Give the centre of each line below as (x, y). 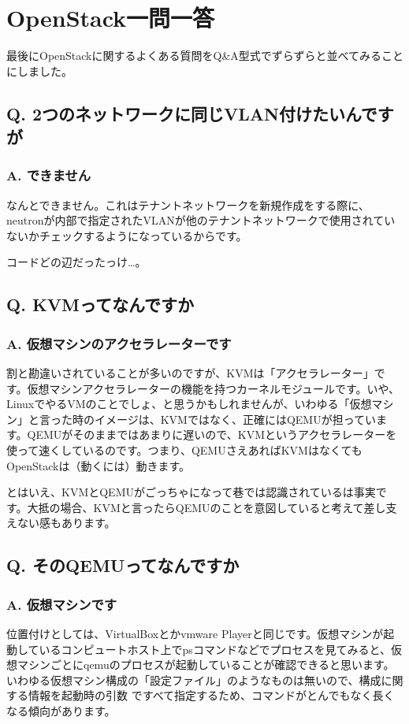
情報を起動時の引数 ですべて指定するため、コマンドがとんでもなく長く (211, 695)
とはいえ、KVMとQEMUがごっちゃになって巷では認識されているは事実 (191, 492)
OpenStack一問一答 (111, 18)
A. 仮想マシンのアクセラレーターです (119, 343)
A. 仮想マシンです (62, 604)
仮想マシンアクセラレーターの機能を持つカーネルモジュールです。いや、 (214, 388)
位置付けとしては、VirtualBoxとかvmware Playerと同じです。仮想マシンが (195, 634)
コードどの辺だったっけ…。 (76, 262)
